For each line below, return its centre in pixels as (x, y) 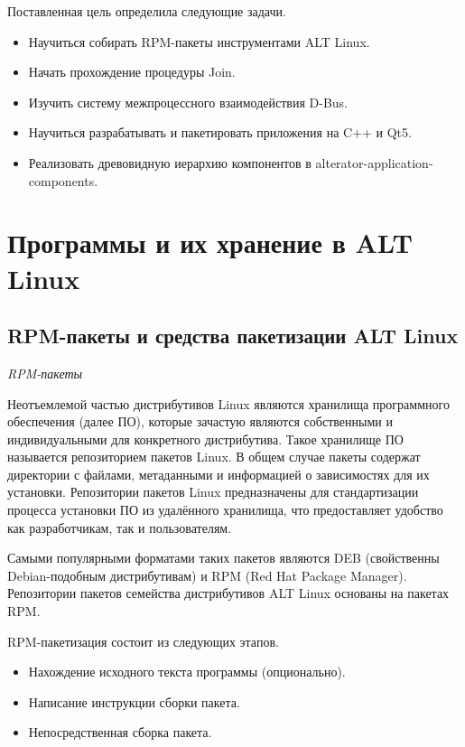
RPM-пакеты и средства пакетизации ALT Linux (233, 336)
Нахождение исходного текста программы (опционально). (187, 672)
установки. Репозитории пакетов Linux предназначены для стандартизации (213, 492)
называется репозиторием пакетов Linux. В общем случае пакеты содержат (214, 457)
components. (63, 180)
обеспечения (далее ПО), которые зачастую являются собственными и (200, 421)
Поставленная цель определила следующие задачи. (147, 11)
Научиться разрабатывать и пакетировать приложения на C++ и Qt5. (220, 132)
